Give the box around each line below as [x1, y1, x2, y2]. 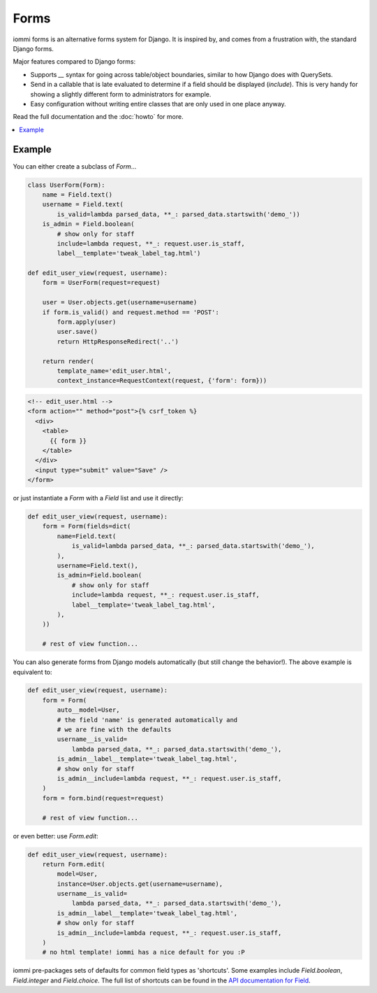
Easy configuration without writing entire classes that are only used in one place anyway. [30, 99, 286, 108]
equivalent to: [13, 668, 52, 676]
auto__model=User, [57, 706, 120, 714]
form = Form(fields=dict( [42, 522, 131, 530]
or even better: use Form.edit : [13, 831, 98, 840]
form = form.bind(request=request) [42, 794, 164, 802]
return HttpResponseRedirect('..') [57, 337, 179, 346]
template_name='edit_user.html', [57, 367, 172, 374]
